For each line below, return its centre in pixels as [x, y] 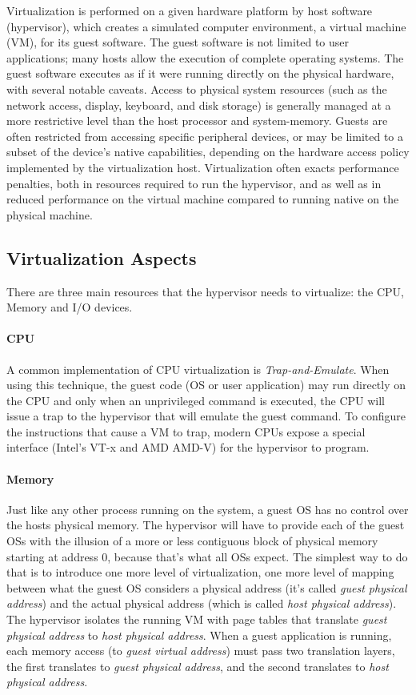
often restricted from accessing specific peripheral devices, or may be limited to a [205, 136]
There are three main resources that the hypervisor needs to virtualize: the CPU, [206, 291]
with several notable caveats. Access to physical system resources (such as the [197, 88]
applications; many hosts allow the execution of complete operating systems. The [205, 57]
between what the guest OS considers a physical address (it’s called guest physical [207, 587]
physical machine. [50, 214]
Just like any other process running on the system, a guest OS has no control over [208, 509]
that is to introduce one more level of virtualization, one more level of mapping [200, 572]
